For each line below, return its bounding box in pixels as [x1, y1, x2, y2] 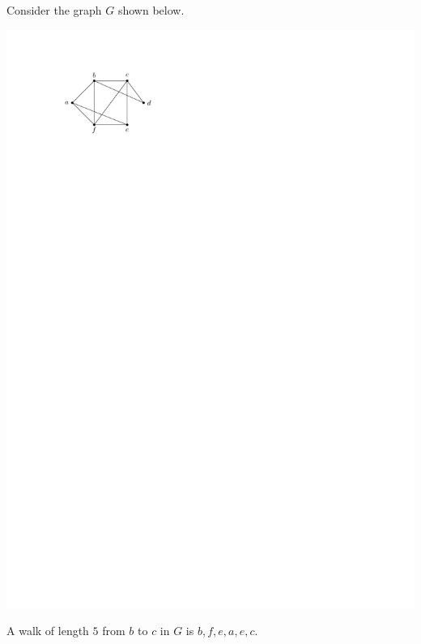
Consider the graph [6, 2, 102, 18]
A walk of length [6, 622, 89, 639]
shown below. [117, 2, 185, 18]
